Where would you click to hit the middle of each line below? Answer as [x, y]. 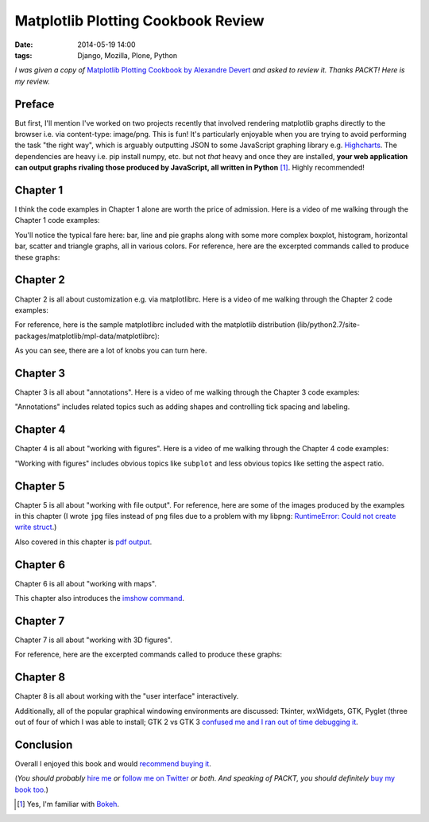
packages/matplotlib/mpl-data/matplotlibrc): [87, 336]
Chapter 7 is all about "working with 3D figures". [93, 640]
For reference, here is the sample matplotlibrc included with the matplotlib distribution [155, 325]
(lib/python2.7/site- [329, 325]
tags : [23, 55]
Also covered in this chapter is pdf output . [83, 542]
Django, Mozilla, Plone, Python [128, 55]
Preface [35, 104]
